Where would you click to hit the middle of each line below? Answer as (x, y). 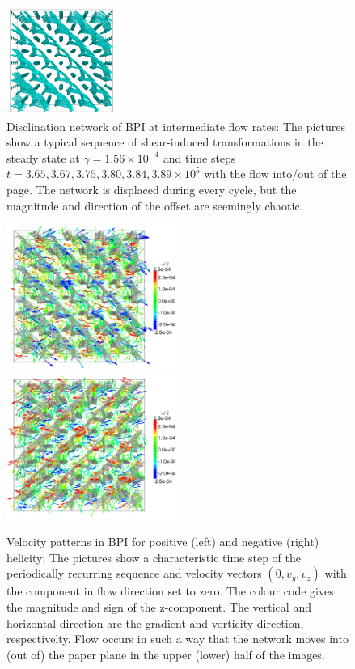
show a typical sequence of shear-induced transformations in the (165, 142)
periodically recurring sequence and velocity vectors (134, 573)
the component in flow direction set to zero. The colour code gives (170, 591)
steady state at (43, 157)
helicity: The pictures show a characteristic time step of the (154, 557)
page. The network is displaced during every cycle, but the (152, 190)
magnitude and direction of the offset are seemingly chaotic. (155, 205)
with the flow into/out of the (275, 174)
